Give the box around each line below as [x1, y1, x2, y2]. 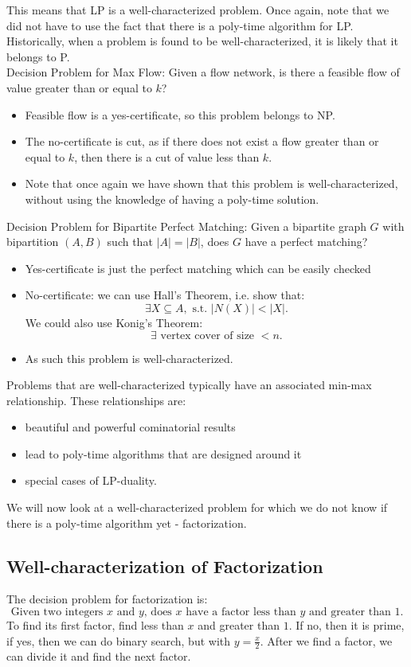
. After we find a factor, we [260, 632, 393, 649]
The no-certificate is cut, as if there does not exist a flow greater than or [25, 133, 379, 150]
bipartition [6, 233, 59, 250]
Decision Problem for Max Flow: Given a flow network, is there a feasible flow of [6, 64, 400, 80]
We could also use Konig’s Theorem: [25, 314, 203, 330]
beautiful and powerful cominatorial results [25, 419, 236, 435]
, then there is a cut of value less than [74, 148, 260, 165]
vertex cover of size [160, 330, 255, 341]
